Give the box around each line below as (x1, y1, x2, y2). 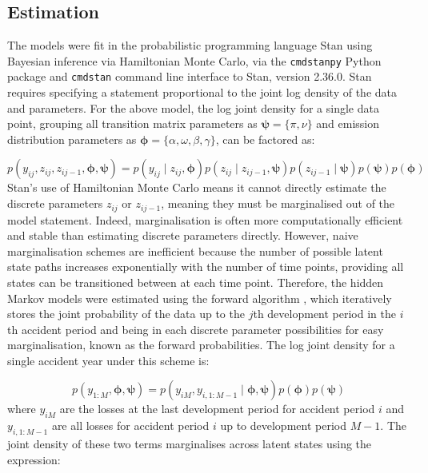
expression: (7, 451, 61, 467)
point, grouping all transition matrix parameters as (7, 115, 258, 132)
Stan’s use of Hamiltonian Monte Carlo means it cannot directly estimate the (7, 179, 386, 196)
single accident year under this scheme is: (7, 352, 210, 368)
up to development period (220, 417, 346, 434)
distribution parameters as (7, 130, 137, 147)
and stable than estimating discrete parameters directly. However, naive (7, 227, 358, 244)
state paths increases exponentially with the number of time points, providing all (7, 258, 404, 275)
